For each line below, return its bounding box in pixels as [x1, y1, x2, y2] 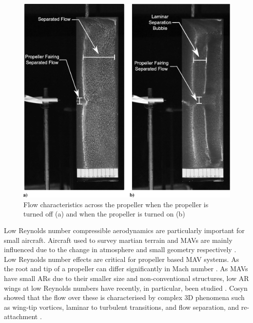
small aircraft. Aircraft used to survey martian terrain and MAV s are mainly [4, 235, 233, 245]
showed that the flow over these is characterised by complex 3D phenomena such [4, 292, 245, 302]
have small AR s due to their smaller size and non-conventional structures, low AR [4, 273, 249, 283]
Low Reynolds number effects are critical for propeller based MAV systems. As [4, 254, 239, 264]
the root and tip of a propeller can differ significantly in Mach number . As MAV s [4, 263, 248, 274]
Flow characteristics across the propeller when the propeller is [23, 199, 209, 209]
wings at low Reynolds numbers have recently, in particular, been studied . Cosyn [4, 282, 248, 293]
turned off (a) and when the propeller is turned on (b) [23, 209, 185, 219]
